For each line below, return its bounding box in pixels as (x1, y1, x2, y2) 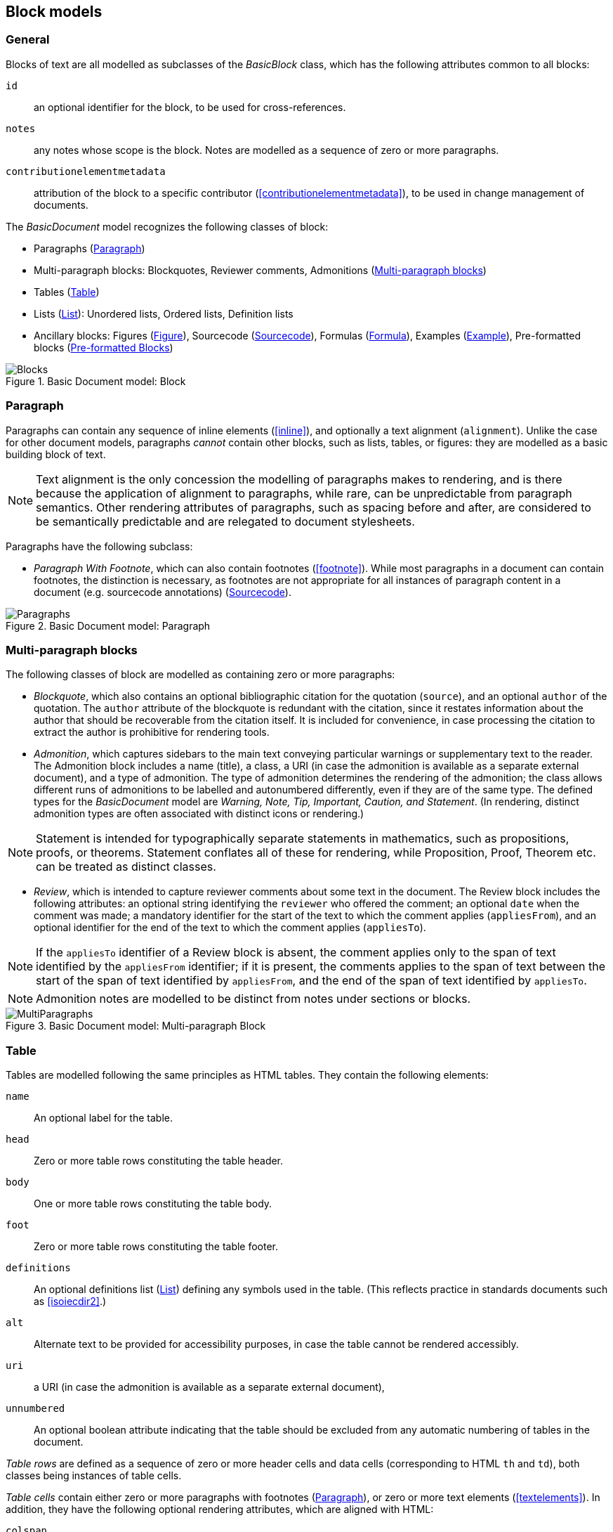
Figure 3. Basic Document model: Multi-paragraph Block (6, 1020, 266, 1032)
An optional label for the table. (34, 1112, 173, 1124)
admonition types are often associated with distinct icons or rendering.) (34, 807, 364, 820)
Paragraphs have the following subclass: (6, 540, 193, 552)
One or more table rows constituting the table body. (34, 1197, 272, 1210)
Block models (6, 3, 103, 20)
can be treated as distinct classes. (36, 859, 216, 874)
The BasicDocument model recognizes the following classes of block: (6, 220, 329, 233)
